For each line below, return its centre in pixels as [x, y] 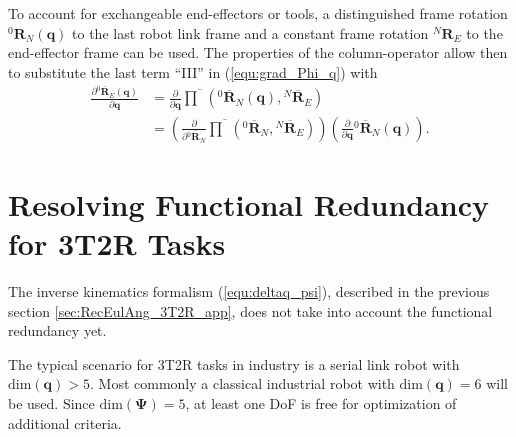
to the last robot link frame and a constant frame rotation [250, 32]
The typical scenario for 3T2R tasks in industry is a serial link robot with [234, 363]
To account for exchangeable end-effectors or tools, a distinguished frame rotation [258, 13]
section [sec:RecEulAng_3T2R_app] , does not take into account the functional [250, 310]
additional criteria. [65, 422]
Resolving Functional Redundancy [249, 203]
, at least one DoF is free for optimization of [321, 402]
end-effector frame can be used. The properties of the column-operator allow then [258, 52]
